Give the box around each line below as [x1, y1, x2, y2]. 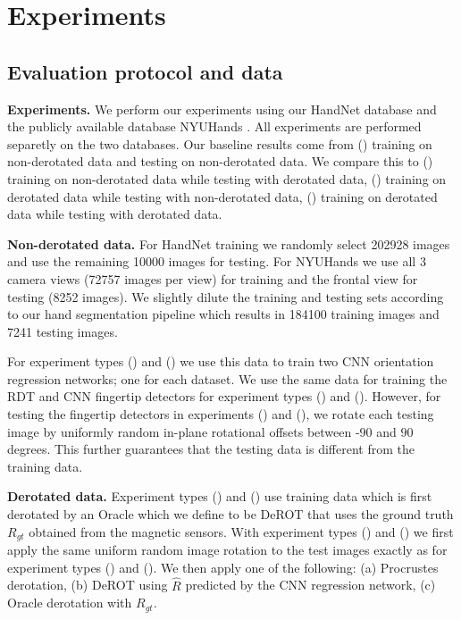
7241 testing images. [7, 322, 118, 340]
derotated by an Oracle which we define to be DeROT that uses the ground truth [7, 505, 454, 524]
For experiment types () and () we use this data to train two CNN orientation [7, 352, 434, 371]
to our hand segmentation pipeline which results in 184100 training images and [7, 305, 440, 323]
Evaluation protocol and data [7, 57, 283, 85]
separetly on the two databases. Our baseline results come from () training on [7, 134, 432, 153]
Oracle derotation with [7, 593, 132, 612]
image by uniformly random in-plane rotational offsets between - [7, 422, 360, 440]
